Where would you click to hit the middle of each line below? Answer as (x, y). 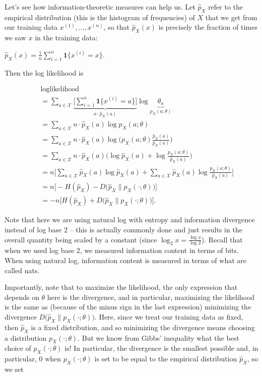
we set (14, 369)
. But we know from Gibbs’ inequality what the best (158, 337)
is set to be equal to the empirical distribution (166, 359)
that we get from (231, 17)
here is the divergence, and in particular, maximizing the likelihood (151, 297)
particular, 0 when (33, 359)
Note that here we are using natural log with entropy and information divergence (130, 220)
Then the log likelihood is (44, 72)
